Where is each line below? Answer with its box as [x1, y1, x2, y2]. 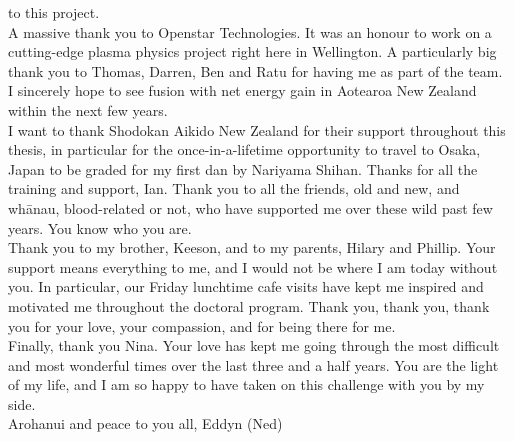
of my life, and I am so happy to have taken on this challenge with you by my [8, 374, 485, 395]
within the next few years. [8, 99, 168, 120]
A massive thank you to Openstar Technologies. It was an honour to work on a [8, 21, 492, 42]
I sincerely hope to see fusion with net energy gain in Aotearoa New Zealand [8, 80, 477, 101]
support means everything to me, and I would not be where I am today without [8, 256, 498, 277]
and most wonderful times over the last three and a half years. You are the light [8, 354, 499, 375]
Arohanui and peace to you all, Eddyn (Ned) [8, 413, 283, 434]
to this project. [8, 2, 100, 22]
